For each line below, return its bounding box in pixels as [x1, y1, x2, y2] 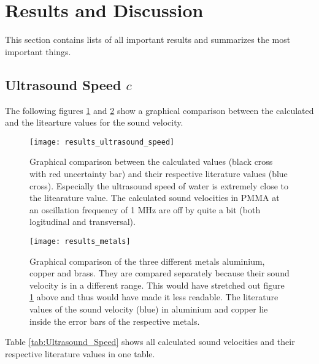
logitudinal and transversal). [29, 215, 136, 228]
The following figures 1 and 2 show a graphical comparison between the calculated [5, 104, 314, 116]
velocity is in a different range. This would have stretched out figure [29, 278, 285, 291]
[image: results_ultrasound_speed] [29, 137, 175, 146]
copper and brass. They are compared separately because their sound [29, 267, 290, 279]
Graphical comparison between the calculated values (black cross [29, 155, 273, 168]
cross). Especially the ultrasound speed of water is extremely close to [29, 179, 289, 192]
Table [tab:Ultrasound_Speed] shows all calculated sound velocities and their [5, 335, 295, 348]
